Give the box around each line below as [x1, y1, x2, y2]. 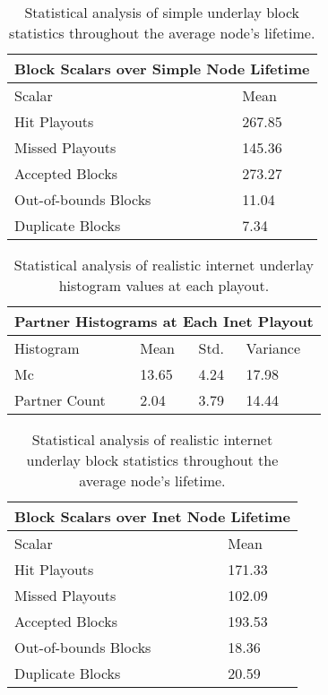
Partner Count [14, 390, 106, 410]
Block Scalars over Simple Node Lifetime [14, 58, 310, 79]
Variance [246, 338, 301, 358]
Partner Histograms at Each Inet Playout [14, 311, 314, 331]
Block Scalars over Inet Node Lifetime [14, 506, 290, 527]
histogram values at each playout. [58, 275, 270, 296]
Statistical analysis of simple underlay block [24, 2, 300, 22]
